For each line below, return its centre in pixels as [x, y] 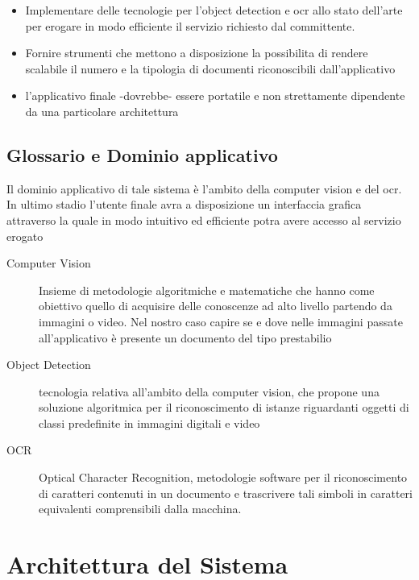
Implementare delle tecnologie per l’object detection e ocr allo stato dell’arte [214, 10]
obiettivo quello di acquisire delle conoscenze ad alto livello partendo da [216, 306]
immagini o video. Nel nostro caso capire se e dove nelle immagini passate [221, 321]
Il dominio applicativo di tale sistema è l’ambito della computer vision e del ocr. [204, 188]
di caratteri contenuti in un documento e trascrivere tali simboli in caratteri [226, 493]
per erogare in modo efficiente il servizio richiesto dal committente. [190, 25]
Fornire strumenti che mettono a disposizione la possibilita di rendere [197, 53]
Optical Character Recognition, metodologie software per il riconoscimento [223, 477]
